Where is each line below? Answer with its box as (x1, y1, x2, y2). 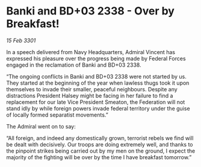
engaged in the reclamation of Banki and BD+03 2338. (6, 61, 141, 68)
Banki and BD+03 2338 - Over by (6, 4, 175, 18)
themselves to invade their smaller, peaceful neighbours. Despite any (6, 85, 178, 93)
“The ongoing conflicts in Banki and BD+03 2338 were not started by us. (6, 73, 187, 80)
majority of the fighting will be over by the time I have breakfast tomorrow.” (6, 153, 192, 160)
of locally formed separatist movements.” (6, 111, 108, 118)
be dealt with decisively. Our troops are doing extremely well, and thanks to (6, 141, 193, 148)
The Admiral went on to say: (6, 123, 76, 130)
